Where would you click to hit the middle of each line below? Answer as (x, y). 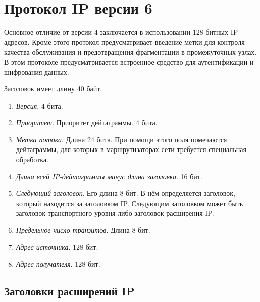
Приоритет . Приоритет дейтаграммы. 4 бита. (87, 122)
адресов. (17, 42)
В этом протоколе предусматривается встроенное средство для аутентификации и (129, 61)
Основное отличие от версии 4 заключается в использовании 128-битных (116, 32)
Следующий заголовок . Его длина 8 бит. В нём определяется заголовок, (125, 193)
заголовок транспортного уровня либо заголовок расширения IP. (115, 213)
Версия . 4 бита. (39, 105)
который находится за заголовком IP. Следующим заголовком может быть (129, 203)
